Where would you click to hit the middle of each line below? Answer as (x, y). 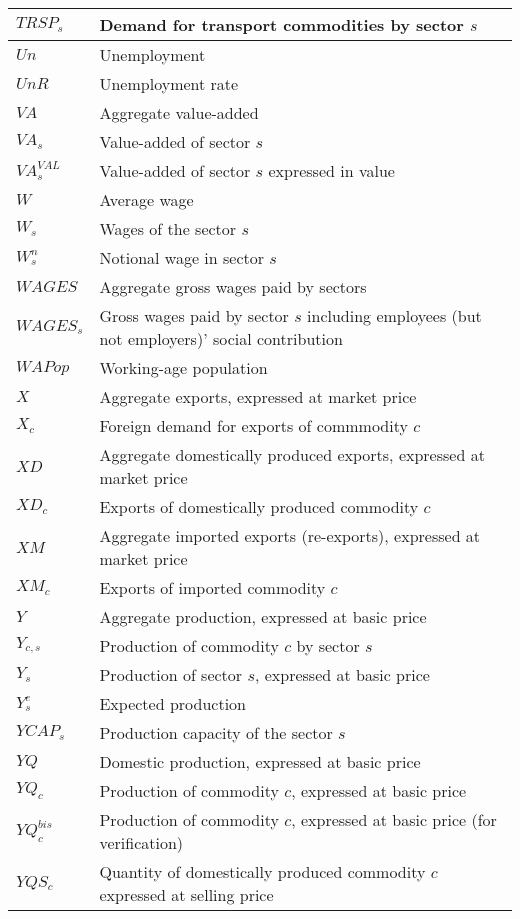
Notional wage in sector (182, 257)
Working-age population (183, 367)
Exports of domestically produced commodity (259, 506)
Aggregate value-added (179, 112)
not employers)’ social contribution (221, 338)
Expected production (172, 703)
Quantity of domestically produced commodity (262, 871)
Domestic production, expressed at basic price (260, 761)
